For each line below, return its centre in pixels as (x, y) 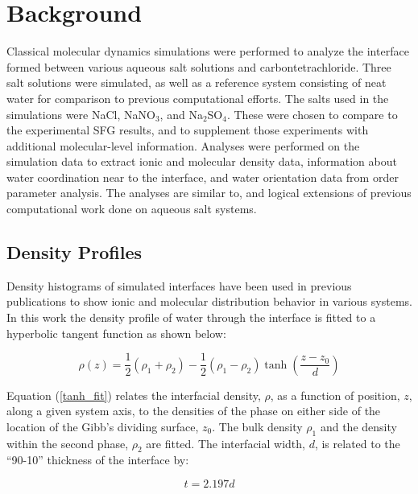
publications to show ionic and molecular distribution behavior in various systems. (209, 301)
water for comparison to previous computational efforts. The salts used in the (198, 98)
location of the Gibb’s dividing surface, (103, 426)
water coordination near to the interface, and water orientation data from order (203, 177)
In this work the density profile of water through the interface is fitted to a (191, 317)
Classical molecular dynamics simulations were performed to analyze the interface (208, 51)
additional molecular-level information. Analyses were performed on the (183, 145)
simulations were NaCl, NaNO (81, 114)
